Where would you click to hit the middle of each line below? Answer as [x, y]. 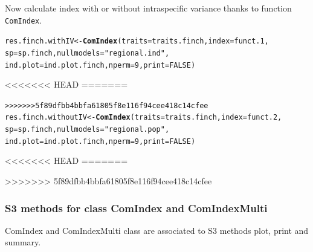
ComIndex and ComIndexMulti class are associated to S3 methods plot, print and [157, 230]
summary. [23, 242]
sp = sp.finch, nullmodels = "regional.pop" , [87, 130]
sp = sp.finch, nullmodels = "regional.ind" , [87, 53]
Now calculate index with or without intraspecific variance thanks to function [148, 8]
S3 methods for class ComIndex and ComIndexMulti [136, 208]
